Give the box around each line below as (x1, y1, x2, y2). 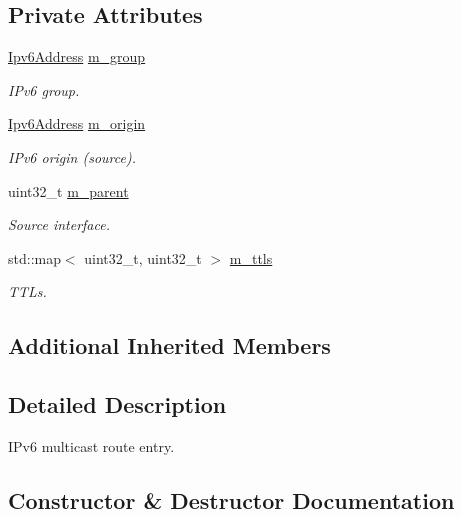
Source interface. (8, 214, 110, 235)
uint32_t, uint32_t (84, 247, 202, 268)
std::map (8, 247, 61, 268)
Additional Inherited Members (8, 330, 331, 361)
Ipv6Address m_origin (8, 113, 146, 134)
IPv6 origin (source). (8, 146, 136, 167)
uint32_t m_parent (8, 180, 129, 201)
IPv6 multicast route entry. (8, 435, 175, 456)
